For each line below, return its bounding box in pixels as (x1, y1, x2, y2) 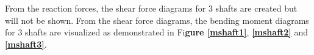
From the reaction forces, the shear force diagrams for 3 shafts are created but (5, 2, 298, 14)
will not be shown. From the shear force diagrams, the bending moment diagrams (5, 13, 309, 26)
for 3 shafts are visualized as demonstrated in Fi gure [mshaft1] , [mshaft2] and (5, 26, 309, 38)
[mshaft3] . (5, 37, 47, 50)
